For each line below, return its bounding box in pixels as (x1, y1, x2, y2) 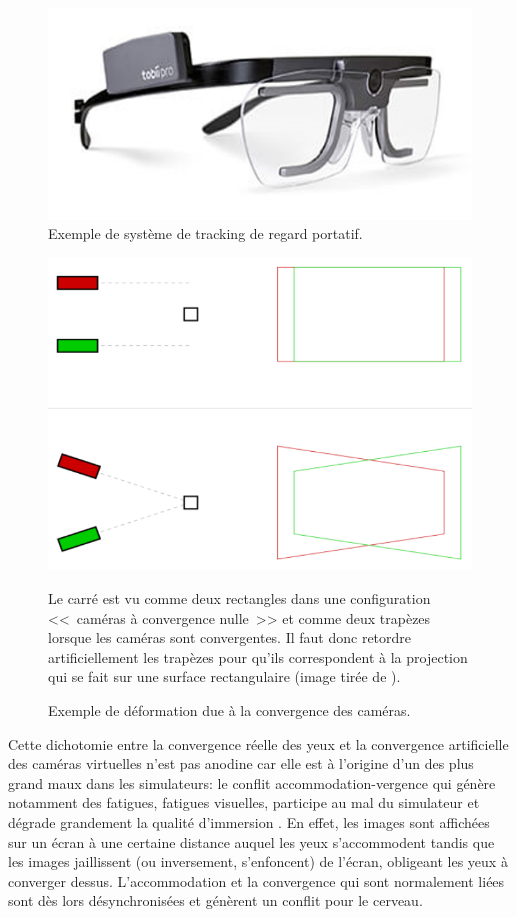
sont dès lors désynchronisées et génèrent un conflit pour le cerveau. (8, 890, 423, 911)
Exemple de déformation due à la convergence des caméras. (48, 699, 411, 720)
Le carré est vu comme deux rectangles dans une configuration (48, 587, 431, 608)
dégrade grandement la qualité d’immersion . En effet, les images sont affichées (8, 811, 490, 832)
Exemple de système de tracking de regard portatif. (48, 223, 363, 244)
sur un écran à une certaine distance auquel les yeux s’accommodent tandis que (8, 831, 495, 852)
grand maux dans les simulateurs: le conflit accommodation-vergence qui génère (8, 772, 496, 793)
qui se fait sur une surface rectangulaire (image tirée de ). (48, 666, 401, 687)
